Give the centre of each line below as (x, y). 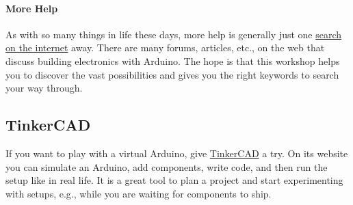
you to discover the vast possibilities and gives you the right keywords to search (172, 74)
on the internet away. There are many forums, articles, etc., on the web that (165, 47)
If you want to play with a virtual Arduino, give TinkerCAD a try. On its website (177, 153)
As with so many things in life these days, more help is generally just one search (174, 34)
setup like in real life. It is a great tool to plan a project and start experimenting (174, 180)
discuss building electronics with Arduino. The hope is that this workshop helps (173, 60)
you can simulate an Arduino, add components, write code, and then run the (167, 166)
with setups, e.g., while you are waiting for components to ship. (139, 193)
